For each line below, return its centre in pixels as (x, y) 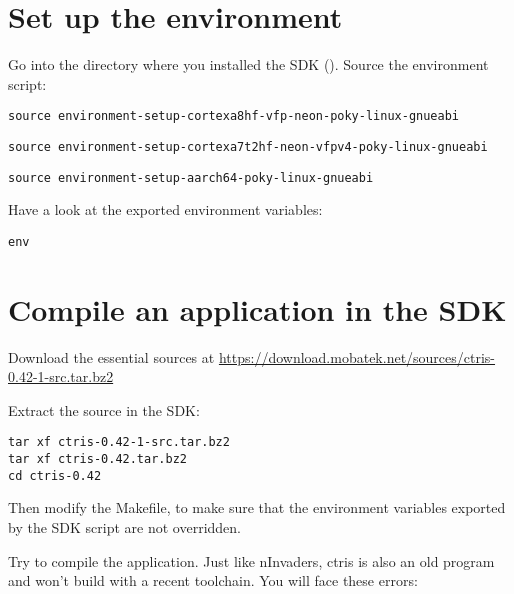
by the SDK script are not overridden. (125, 527)
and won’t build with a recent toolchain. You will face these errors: (213, 580)
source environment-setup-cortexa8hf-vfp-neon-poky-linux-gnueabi (234, 116)
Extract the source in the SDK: (104, 409)
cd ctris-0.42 (55, 475)
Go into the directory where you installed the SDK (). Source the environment (248, 64)
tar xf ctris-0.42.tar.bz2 (97, 459)
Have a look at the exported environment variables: (165, 209)
